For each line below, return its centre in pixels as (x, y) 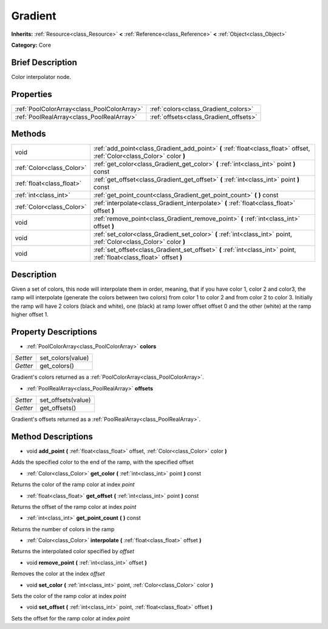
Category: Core (31, 45)
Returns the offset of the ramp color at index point (74, 506)
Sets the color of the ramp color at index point (69, 596)
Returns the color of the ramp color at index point (73, 484)
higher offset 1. (30, 314)
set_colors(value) (64, 358)
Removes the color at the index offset (58, 574)
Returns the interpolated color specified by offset (73, 551)
